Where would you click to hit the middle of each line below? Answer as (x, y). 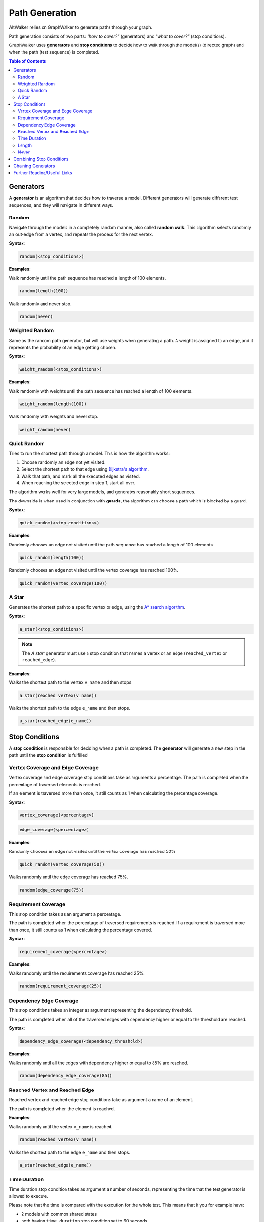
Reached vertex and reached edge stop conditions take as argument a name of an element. (101, 1100)
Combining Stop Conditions (41, 159)
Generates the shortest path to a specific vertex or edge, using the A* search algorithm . (97, 607)
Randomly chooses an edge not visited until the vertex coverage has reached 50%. (93, 851)
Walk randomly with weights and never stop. (54, 416)
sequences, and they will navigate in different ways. (61, 205)
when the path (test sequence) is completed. (54, 52)
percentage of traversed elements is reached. (55, 784)
